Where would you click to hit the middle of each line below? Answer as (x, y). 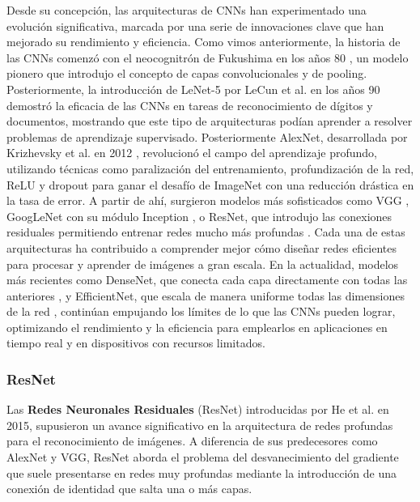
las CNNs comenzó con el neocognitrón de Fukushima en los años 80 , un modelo (208, 57)
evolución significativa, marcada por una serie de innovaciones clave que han (195, 26)
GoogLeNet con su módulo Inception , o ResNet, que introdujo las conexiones (199, 216)
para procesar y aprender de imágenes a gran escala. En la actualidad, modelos (203, 264)
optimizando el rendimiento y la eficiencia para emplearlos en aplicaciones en (197, 327)
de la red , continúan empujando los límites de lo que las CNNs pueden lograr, (201, 311)
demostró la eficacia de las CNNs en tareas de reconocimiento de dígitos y (190, 105)
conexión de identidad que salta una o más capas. (129, 489)
